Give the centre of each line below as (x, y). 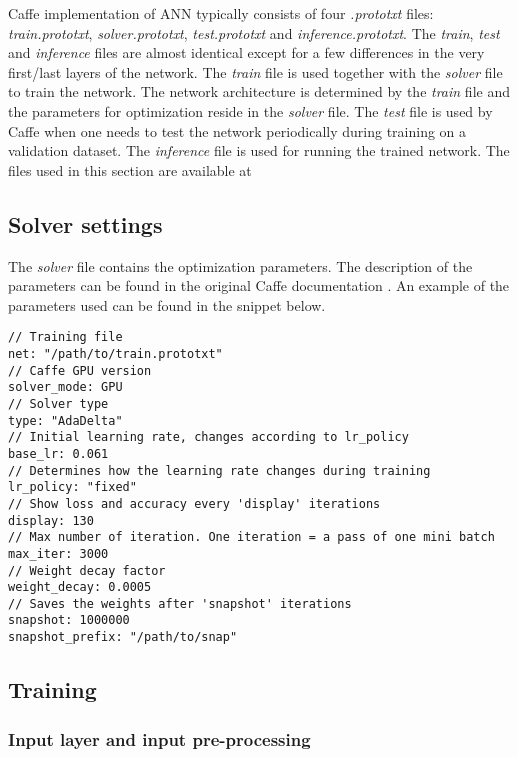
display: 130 (51, 520)
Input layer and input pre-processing (159, 738)
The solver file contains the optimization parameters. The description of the (240, 265)
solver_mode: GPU (65, 387)
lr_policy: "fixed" (72, 487)
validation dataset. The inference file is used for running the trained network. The (259, 150)
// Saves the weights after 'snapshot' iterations (180, 603)
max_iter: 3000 (58, 553)
